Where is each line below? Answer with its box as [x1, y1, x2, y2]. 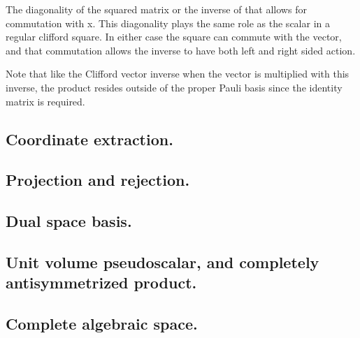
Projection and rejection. [6, 169, 190, 191]
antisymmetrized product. [6, 272, 197, 293]
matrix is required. [6, 94, 85, 108]
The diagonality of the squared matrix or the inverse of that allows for [6, 2, 307, 16]
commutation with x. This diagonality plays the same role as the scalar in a [6, 15, 330, 30]
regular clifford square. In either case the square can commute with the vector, [6, 29, 342, 44]
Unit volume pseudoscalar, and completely [6, 251, 319, 272]
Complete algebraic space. [6, 313, 198, 335]
